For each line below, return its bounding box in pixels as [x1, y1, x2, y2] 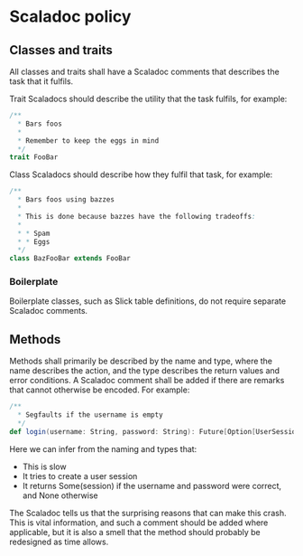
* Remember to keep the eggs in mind [17, 136, 160, 146]
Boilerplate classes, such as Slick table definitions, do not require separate [9, 296, 287, 306]
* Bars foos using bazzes [17, 195, 115, 204]
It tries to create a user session [22, 470, 138, 481]
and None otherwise [22, 490, 98, 501]
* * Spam [17, 229, 50, 238]
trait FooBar [9, 153, 59, 162]
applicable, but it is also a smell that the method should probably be [9, 526, 261, 537]
